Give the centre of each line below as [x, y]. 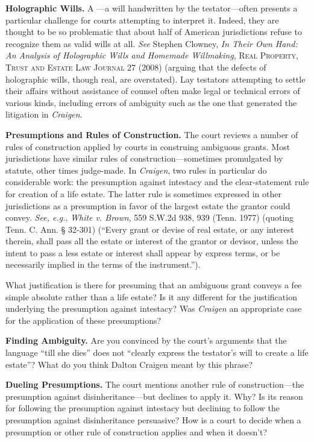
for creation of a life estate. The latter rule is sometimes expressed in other [143, 193]
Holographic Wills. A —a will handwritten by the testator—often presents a [152, 8]
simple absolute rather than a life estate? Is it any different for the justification [151, 296]
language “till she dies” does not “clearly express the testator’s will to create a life [157, 352]
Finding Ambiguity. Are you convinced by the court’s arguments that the [146, 340]
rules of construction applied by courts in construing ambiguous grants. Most [148, 146]
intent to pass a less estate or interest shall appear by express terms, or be [143, 252]
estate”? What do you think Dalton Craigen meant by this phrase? [129, 364]
